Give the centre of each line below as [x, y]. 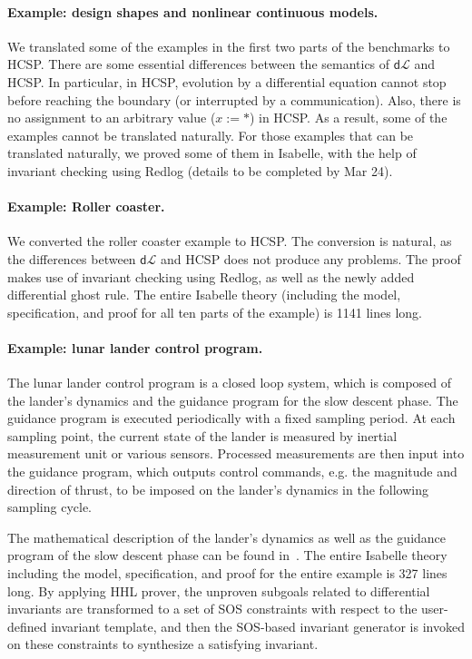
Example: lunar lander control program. [135, 347]
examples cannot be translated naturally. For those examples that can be [211, 135]
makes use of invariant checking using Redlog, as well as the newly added [211, 276]
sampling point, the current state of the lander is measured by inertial [202, 435]
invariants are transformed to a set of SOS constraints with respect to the [212, 609]
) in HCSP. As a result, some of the [348, 118]
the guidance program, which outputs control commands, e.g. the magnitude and [232, 472]
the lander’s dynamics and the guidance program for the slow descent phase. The [233, 400]
